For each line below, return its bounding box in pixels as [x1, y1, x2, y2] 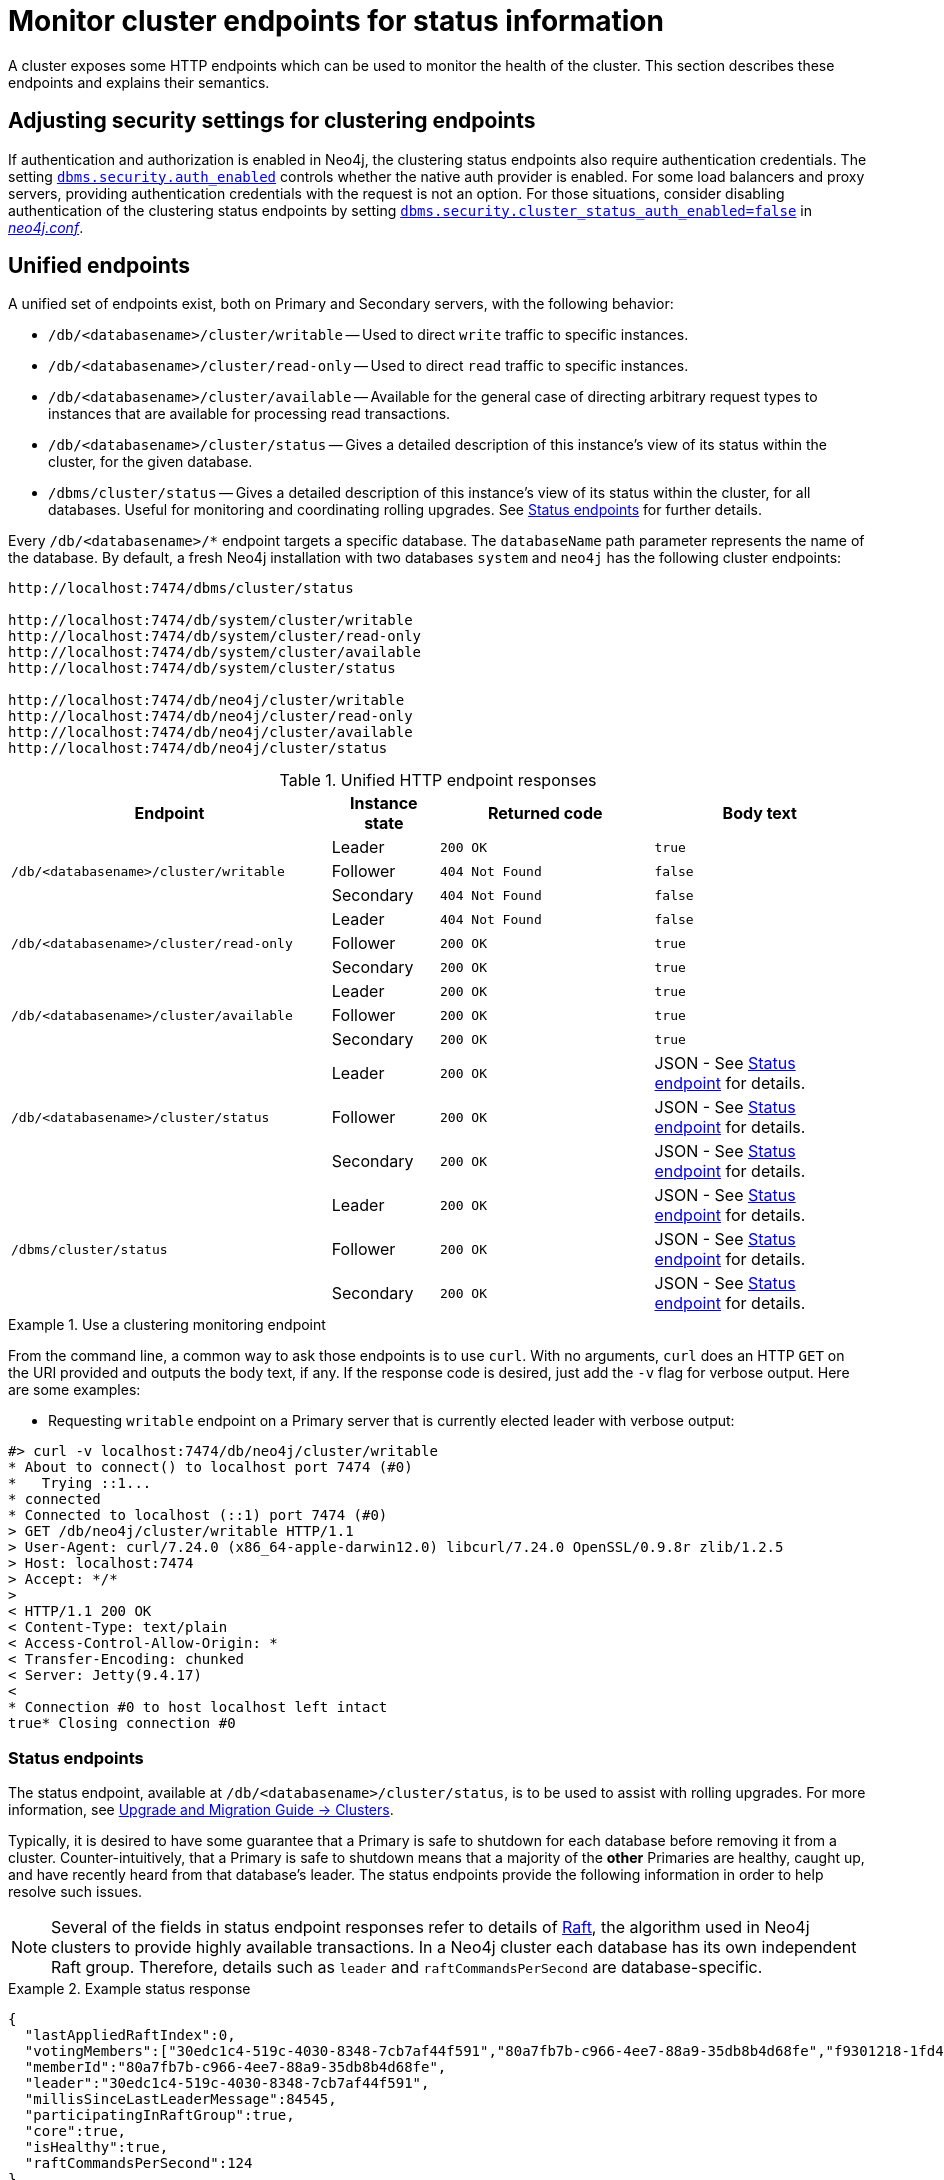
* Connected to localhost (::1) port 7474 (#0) [8, 1507, 388, 1524]
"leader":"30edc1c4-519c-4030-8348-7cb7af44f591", [24, 2075, 430, 2092]
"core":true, [24, 2123, 127, 2140]
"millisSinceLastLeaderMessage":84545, [24, 2091, 337, 2108]
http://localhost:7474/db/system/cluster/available [8, 644, 422, 661]
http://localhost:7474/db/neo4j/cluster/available [8, 724, 413, 741]
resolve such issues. [8, 1883, 143, 1901]
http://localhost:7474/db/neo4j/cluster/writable [8, 692, 405, 709]
